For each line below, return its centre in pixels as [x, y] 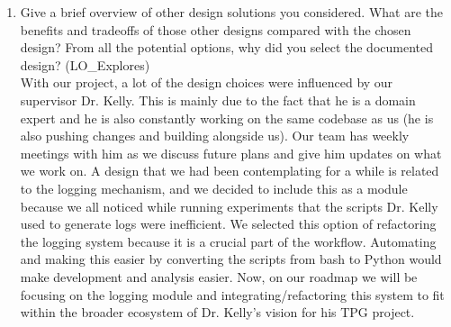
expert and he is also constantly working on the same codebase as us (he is [227, 118]
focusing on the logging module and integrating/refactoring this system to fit [232, 294]
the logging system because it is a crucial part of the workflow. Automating [228, 241]
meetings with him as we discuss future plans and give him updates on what [231, 153]
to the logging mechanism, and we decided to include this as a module [214, 188]
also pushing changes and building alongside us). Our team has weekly [215, 136]
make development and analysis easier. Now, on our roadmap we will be [219, 276]
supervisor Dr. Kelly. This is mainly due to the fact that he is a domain [218, 100]
